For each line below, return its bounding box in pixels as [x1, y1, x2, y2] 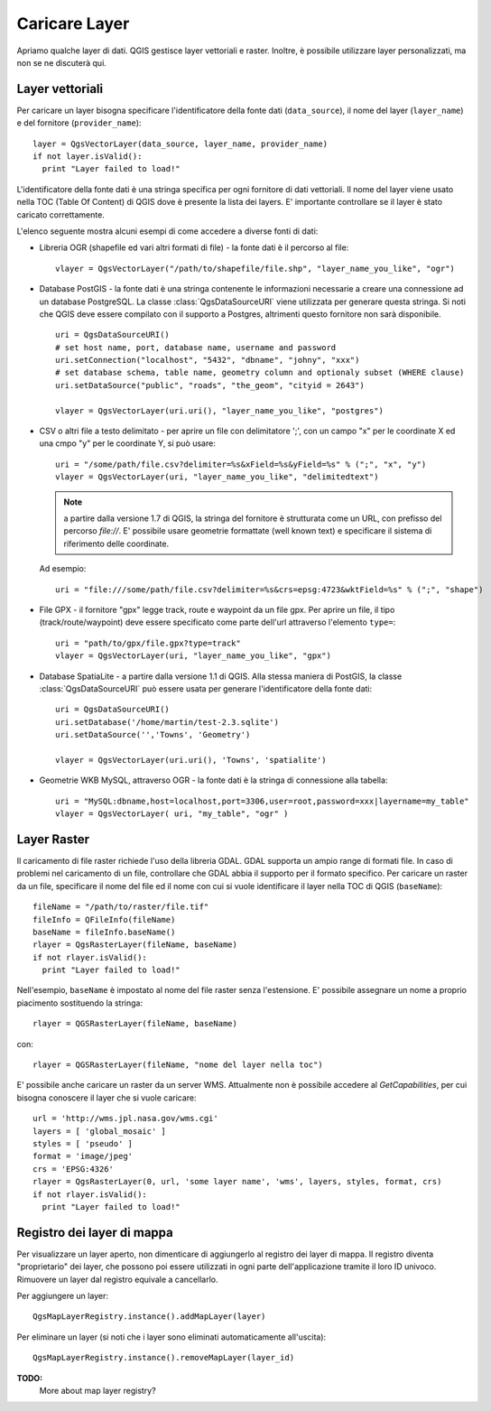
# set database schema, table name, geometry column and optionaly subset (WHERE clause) [55, 367, 465, 378]
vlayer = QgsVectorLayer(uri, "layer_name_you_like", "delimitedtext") [55, 472, 379, 482]
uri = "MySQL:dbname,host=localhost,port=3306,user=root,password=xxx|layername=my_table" [55, 795, 469, 806]
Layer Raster [16, 831, 90, 847]
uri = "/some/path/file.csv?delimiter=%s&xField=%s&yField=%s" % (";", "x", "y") [55, 459, 427, 469]
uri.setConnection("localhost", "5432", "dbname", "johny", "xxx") [55, 355, 360, 366]
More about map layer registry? [39, 1385, 157, 1396]
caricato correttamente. [16, 209, 106, 220]
